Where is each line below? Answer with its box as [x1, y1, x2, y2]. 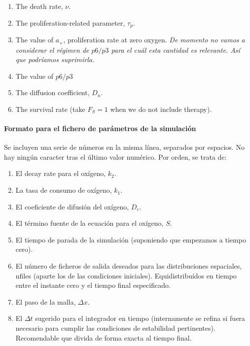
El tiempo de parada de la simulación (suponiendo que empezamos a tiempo [15, 234, 246, 244]
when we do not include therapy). [110, 104, 212, 114]
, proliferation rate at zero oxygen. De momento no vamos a [63, 35, 245, 45]
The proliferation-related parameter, [15, 17, 125, 28]
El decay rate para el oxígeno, [15, 168, 106, 178]
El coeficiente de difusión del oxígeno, [15, 201, 129, 211]
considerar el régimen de [15, 44, 89, 55]
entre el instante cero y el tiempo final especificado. [15, 280, 171, 290]
